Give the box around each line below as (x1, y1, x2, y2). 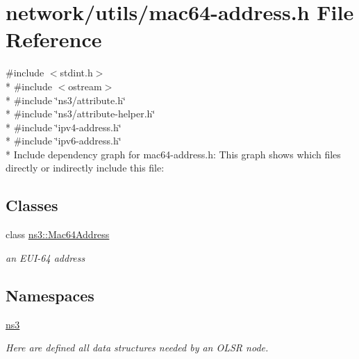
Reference (6, 25, 102, 53)
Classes (6, 194, 58, 216)
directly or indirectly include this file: (6, 160, 165, 175)
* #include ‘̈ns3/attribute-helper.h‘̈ (6, 106, 156, 121)
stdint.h (60, 65, 93, 80)
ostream (68, 78, 102, 93)
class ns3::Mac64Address (6, 227, 110, 242)
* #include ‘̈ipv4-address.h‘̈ (6, 119, 122, 134)
